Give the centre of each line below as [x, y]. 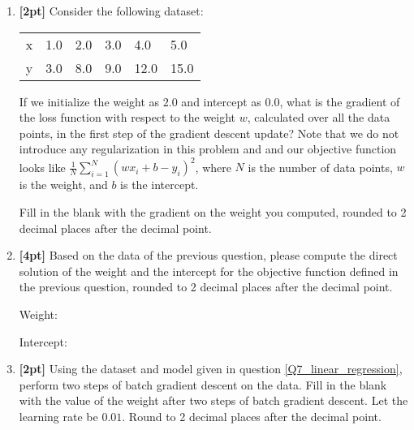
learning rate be [58, 416]
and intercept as [221, 101]
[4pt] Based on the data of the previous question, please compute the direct [208, 255]
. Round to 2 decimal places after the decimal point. [252, 416]
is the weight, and [63, 185]
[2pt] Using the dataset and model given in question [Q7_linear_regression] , [211, 369]
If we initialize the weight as [89, 101]
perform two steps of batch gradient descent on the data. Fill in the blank [203, 384]
